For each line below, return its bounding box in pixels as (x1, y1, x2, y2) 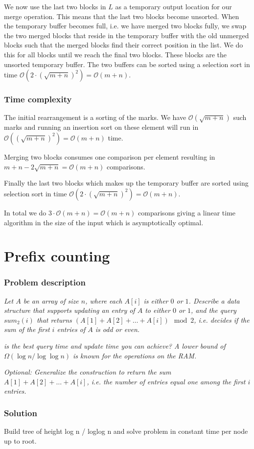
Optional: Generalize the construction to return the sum (4, 367, 171, 377)
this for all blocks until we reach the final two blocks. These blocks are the (4, 49, 227, 59)
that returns (36, 314, 72, 325)
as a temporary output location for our (115, 1, 232, 11)
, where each (85, 295, 122, 306)
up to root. (4, 435, 37, 446)
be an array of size (23, 295, 79, 306)
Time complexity (4, 93, 72, 105)
